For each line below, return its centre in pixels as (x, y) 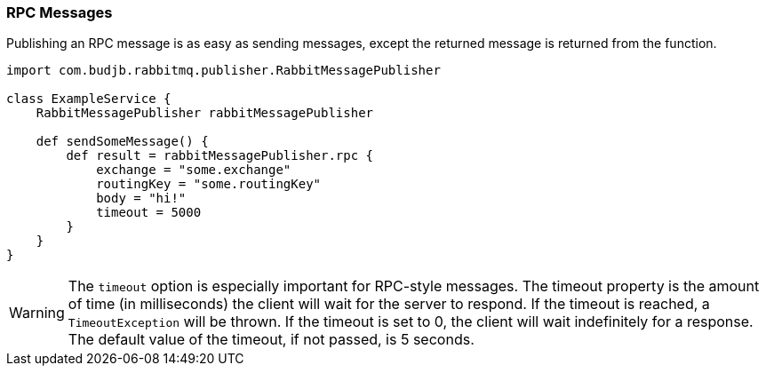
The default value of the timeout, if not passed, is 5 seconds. (271, 340)
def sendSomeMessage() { (122, 142)
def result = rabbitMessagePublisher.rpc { (220, 156)
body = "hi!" (141, 198)
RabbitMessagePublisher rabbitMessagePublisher (205, 113)
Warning (37, 313)
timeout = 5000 (149, 213)
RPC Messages (60, 12)
